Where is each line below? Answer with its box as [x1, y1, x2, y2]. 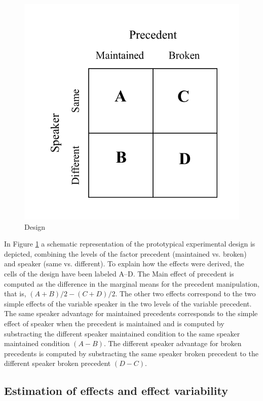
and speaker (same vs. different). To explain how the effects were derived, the [4, 258, 244, 269]
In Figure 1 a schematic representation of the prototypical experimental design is [4, 238, 255, 249]
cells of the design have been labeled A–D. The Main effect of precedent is [4, 268, 234, 279]
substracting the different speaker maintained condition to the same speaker [4, 328, 240, 338]
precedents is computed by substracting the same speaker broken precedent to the [4, 348, 258, 358]
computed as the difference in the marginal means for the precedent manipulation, [4, 278, 259, 289]
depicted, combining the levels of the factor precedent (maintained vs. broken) [4, 248, 247, 259]
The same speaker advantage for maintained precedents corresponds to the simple [4, 308, 258, 319]
